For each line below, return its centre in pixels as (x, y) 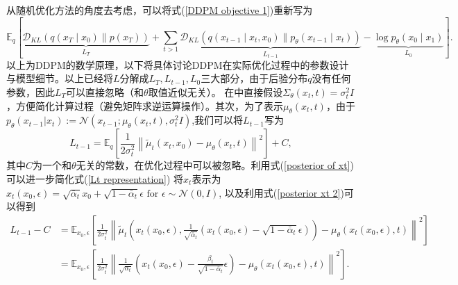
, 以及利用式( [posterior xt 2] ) (281, 192)
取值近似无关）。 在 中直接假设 (215, 91)
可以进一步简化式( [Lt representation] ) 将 (95, 178)
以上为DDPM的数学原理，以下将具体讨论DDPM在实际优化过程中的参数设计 (178, 64)
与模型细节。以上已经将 (60, 78)
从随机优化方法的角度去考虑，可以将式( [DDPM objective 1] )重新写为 (160, 10)
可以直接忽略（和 (105, 91)
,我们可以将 (218, 120)
